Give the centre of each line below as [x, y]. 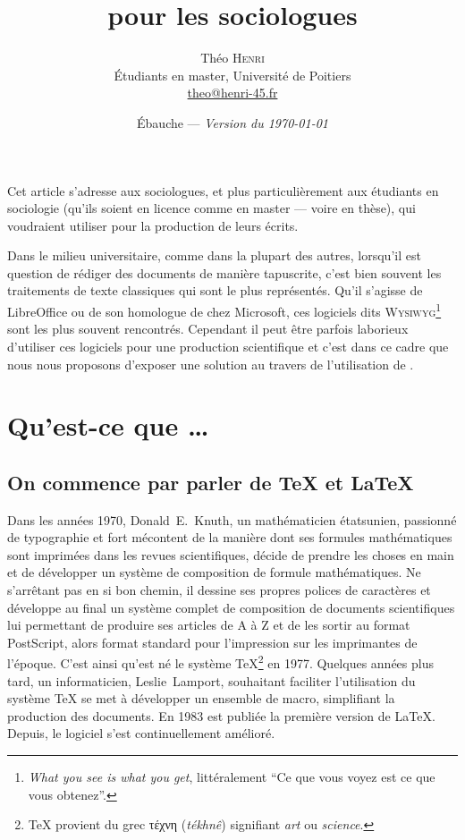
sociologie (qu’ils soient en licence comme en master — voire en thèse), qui [211, 208]
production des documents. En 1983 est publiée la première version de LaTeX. [221, 715]
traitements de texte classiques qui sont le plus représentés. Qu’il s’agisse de [215, 290]
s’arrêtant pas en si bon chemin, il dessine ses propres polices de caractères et [219, 590]
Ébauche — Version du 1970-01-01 [232, 122]
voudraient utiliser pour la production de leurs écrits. [153, 225]
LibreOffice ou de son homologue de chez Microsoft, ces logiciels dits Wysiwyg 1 [224, 310]
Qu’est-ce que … [108, 425]
